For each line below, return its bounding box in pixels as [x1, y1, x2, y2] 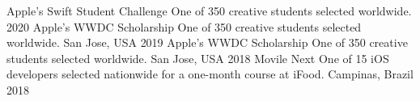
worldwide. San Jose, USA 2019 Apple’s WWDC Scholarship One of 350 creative [6, 34, 408, 51]
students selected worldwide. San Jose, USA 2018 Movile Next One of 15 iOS [6, 49, 389, 66]
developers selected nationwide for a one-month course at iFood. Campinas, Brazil [6, 65, 414, 82]
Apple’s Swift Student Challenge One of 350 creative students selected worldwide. [6, 2, 412, 19]
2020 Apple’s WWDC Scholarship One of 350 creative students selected [6, 18, 362, 35]
